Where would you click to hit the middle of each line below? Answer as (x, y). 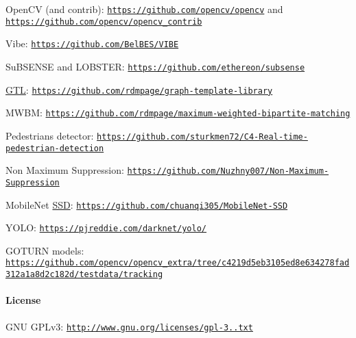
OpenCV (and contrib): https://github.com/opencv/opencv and (144, 9)
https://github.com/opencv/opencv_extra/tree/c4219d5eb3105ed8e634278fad (178, 263)
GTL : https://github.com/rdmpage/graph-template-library (139, 89)
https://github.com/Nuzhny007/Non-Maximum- (228, 171)
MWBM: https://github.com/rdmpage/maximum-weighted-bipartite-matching (178, 113)
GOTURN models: (45, 250)
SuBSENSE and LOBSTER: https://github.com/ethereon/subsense (155, 66)
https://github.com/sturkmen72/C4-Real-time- (202, 136)
